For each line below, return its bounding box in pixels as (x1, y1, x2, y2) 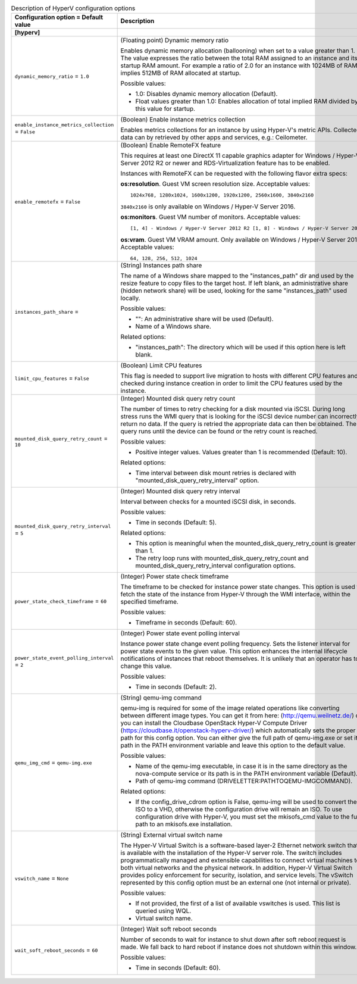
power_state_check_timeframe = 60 (14, 597, 107, 605)
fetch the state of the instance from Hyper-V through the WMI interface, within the (120, 590, 351, 598)
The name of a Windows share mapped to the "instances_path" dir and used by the (120, 271, 354, 280)
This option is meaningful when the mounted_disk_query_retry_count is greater (135, 539, 356, 548)
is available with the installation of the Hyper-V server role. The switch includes (120, 849, 342, 857)
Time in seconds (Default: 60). (135, 964, 221, 972)
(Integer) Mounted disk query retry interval (120, 487, 240, 495)
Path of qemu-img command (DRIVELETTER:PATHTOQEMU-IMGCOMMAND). (135, 777, 353, 785)
